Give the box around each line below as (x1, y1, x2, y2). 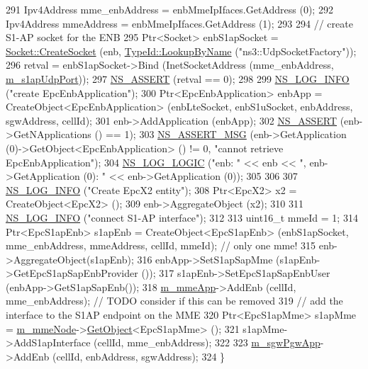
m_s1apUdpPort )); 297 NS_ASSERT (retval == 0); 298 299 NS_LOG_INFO (6, 71, 350, 86)
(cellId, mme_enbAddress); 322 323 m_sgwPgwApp (94, 335, 320, 350)
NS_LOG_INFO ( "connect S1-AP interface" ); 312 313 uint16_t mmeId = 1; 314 (6, 210, 358, 225)
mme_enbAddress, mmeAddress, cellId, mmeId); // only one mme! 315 (6, 238, 316, 253)
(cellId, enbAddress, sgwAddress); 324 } (52, 348, 225, 363)
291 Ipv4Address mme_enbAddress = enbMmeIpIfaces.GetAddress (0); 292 (6, 2, 333, 16)
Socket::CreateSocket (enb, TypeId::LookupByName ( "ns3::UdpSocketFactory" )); (6, 43, 357, 58)
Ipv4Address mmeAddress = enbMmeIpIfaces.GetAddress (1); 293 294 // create (6, 16, 353, 30)
